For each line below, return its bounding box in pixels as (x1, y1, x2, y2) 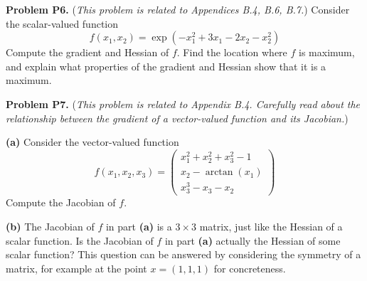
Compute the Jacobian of (6, 195, 116, 210)
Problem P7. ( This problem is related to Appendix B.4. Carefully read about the (6, 96, 361, 111)
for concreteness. (213, 260, 286, 275)
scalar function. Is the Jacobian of (6, 233, 154, 248)
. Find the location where (176, 45, 287, 60)
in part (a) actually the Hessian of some (164, 233, 341, 248)
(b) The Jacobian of (6, 218, 95, 233)
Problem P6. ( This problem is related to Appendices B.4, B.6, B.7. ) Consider (6, 2, 350, 16)
